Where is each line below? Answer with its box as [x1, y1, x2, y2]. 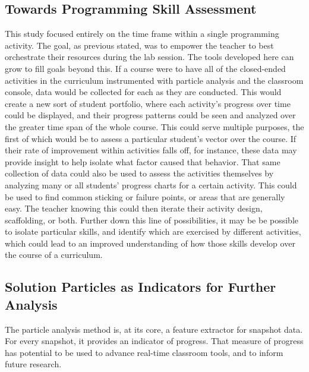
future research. [5, 358, 62, 370]
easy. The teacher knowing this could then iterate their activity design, [5, 202, 263, 215]
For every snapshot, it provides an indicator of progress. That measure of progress [5, 335, 304, 347]
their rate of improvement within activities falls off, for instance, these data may [5, 144, 297, 156]
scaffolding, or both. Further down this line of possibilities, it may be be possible [5, 213, 299, 226]
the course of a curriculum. [5, 248, 103, 261]
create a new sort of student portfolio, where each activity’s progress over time [5, 97, 291, 109]
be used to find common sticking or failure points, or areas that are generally [5, 190, 285, 203]
